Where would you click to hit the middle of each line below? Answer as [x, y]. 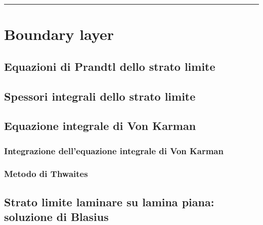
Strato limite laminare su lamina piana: [109, 201]
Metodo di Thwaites [46, 174]
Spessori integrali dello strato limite [100, 96]
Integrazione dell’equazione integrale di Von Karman [114, 150]
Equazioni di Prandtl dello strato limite [110, 66]
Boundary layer [59, 34]
